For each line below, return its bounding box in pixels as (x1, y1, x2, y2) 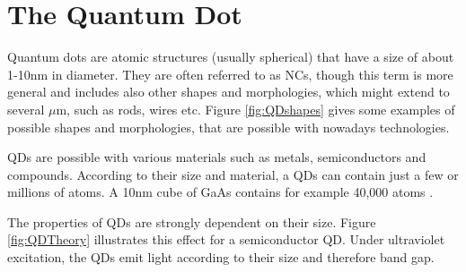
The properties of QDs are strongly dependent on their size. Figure (7, 212, 376, 231)
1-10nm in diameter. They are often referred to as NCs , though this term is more (7, 64, 453, 83)
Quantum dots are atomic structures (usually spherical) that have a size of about (7, 47, 454, 66)
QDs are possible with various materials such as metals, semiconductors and (7, 148, 426, 166)
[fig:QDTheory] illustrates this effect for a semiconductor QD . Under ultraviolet (7, 230, 445, 249)
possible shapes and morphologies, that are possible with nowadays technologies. (7, 117, 450, 136)
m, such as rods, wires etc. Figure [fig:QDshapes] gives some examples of (56, 99, 455, 118)
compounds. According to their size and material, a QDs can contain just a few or (7, 165, 459, 183)
